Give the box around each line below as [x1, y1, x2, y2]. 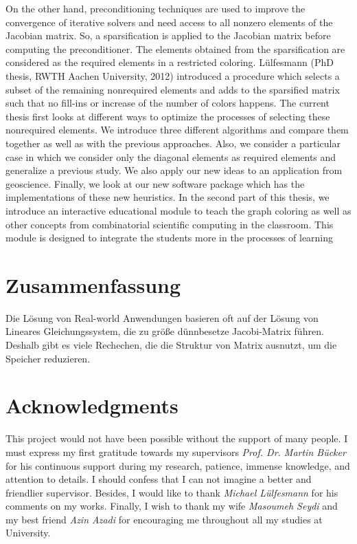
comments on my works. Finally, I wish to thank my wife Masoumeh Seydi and [5, 499, 338, 513]
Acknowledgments [5, 391, 178, 420]
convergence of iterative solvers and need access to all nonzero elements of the [5, 14, 333, 29]
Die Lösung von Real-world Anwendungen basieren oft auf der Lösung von [5, 310, 319, 325]
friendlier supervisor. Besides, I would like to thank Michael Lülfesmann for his [5, 485, 338, 499]
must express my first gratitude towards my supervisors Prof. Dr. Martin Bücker [5, 444, 346, 459]
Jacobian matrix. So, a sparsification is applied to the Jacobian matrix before [5, 28, 331, 43]
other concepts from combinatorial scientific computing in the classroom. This [5, 217, 334, 231]
